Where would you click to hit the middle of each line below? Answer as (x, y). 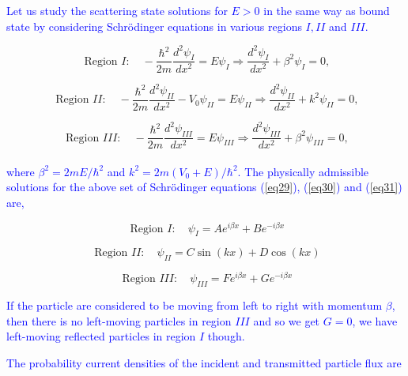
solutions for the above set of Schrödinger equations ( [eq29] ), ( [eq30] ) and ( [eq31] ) (204, 187)
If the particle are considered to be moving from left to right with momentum (195, 305)
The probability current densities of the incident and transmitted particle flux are (204, 362)
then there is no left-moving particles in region (119, 320)
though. (226, 336)
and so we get (287, 320)
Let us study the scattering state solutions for (117, 10)
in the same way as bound (327, 10)
